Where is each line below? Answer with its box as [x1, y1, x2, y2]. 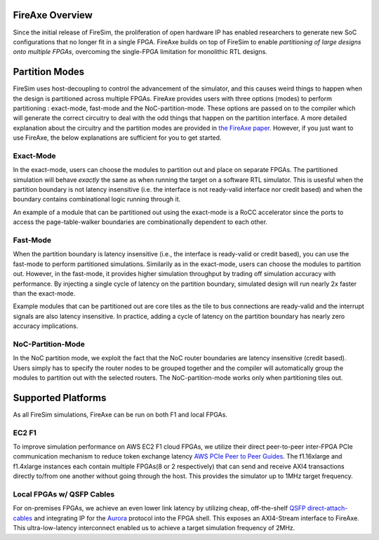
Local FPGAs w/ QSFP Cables [13, 489, 115, 499]
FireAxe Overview [13, 9, 93, 21]
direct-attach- [307, 504, 348, 513]
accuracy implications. [13, 322, 79, 330]
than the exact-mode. [13, 289, 76, 298]
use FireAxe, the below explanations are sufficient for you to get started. [13, 133, 222, 142]
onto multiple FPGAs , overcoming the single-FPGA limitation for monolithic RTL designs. [13, 48, 268, 56]
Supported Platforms [13, 392, 107, 404]
